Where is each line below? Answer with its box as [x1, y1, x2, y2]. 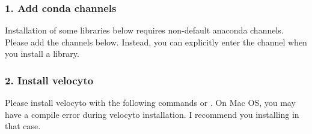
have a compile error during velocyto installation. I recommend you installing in [5, 108, 299, 120]
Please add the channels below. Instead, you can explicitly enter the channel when [5, 35, 307, 48]
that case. [5, 120, 41, 132]
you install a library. [5, 47, 79, 60]
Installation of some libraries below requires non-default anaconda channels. [5, 24, 284, 36]
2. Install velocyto [5, 72, 94, 87]
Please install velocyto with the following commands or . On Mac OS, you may [5, 96, 296, 109]
